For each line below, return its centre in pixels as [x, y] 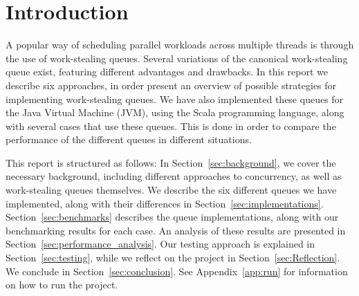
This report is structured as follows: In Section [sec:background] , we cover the [171, 162]
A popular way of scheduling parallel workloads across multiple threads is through [180, 45]
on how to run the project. [62, 285]
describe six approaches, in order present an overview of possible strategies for [171, 85]
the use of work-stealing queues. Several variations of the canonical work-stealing [177, 58]
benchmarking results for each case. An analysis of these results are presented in [176, 230]
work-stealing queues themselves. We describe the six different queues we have [171, 190]
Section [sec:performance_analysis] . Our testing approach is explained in [160, 244]
